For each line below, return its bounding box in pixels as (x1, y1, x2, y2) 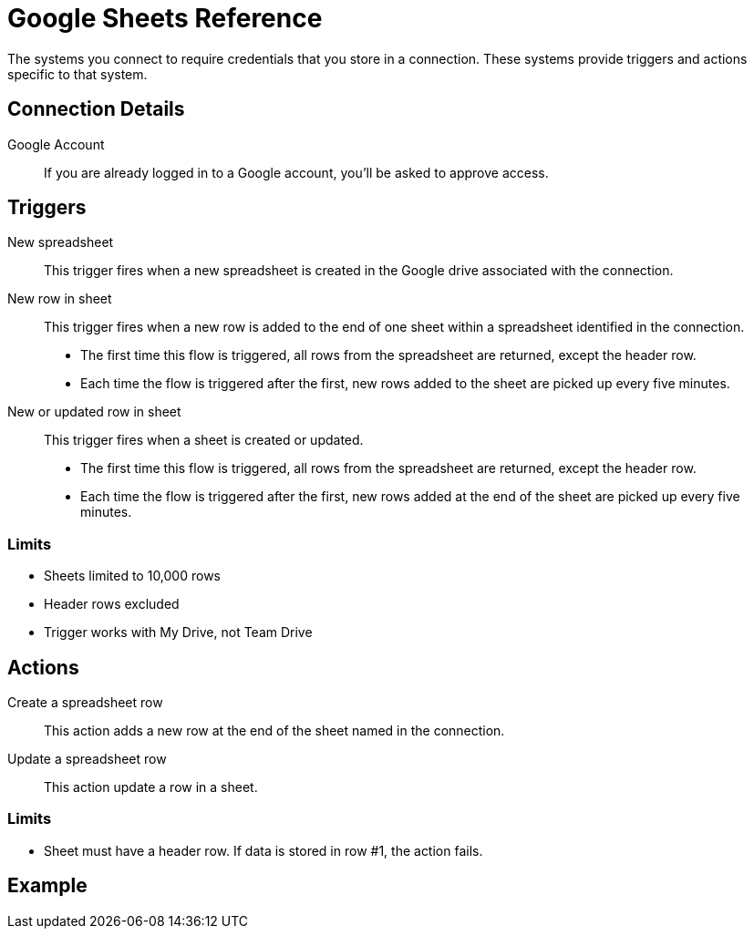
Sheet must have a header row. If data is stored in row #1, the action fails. (44, 842, 483, 859)
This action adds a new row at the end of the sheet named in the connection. (44, 723, 505, 739)
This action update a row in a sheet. (44, 779, 258, 796)
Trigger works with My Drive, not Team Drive (44, 624, 313, 641)
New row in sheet (7, 291, 112, 307)
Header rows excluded (44, 596, 180, 612)
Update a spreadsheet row (7, 751, 167, 767)
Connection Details (7, 98, 185, 121)
